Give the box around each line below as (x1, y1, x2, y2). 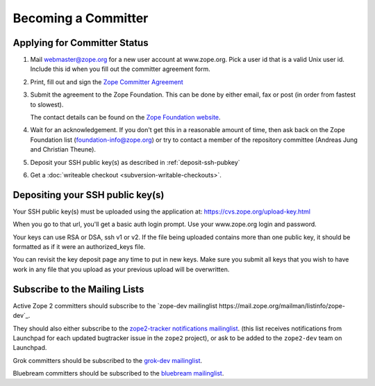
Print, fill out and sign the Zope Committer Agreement (30, 77, 183, 86)
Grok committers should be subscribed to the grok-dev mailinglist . (12, 356, 203, 364)
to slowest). (30, 100, 64, 108)
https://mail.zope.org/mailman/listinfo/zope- (219, 301, 345, 309)
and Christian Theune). (30, 145, 97, 154)
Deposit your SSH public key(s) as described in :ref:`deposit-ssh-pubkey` (30, 158, 240, 166)
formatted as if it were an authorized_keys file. (12, 243, 146, 251)
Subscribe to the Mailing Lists (12, 283, 144, 295)
